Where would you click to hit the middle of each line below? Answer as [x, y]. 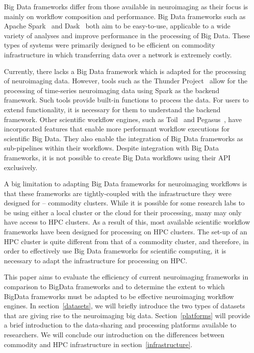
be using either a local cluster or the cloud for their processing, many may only [123, 212]
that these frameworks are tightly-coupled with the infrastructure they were [118, 193]
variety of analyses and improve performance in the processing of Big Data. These [127, 35]
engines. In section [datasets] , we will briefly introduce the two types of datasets [125, 306]
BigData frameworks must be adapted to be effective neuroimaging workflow [119, 296]
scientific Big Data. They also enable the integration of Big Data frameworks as [124, 138]
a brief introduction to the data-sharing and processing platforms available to [120, 325]
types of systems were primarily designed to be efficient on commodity [110, 45]
